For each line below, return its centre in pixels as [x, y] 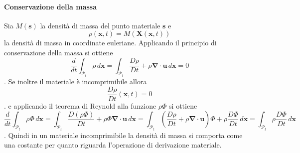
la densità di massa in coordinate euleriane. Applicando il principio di [110, 43]
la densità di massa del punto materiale [100, 25]
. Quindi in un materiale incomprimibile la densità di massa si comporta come [123, 135]
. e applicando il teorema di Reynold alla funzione [80, 105]
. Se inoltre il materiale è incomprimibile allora [75, 81]
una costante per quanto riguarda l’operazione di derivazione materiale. [113, 145]
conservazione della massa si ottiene [59, 52]
